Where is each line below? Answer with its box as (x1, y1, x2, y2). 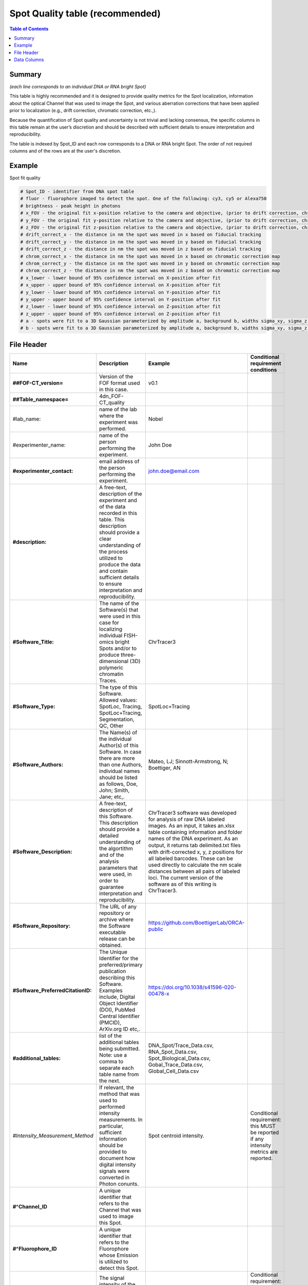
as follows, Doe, (99, 780, 138, 787)
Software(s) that (99, 606, 139, 613)
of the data (99, 503, 126, 510)
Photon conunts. (99, 1180, 139, 1187)
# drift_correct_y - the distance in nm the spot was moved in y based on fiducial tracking (20, 239, 261, 245)
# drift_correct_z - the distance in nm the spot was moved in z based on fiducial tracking (20, 246, 261, 252)
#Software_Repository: (12, 922, 71, 929)
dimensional (99, 657, 128, 665)
